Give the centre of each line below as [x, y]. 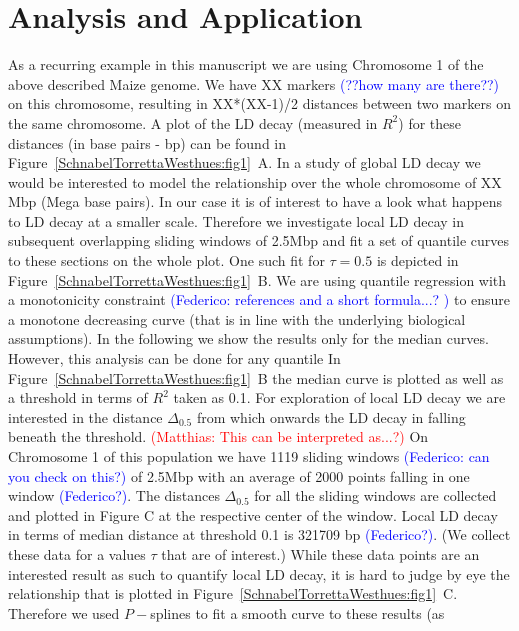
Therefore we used [64, 612]
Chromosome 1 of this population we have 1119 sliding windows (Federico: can [249, 456]
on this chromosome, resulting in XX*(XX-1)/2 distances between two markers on [260, 103]
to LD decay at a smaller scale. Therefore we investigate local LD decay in [236, 220]
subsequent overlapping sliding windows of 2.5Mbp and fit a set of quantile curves [259, 240]
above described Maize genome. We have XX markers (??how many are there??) [254, 83]
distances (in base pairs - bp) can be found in [147, 142]
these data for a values [77, 553]
